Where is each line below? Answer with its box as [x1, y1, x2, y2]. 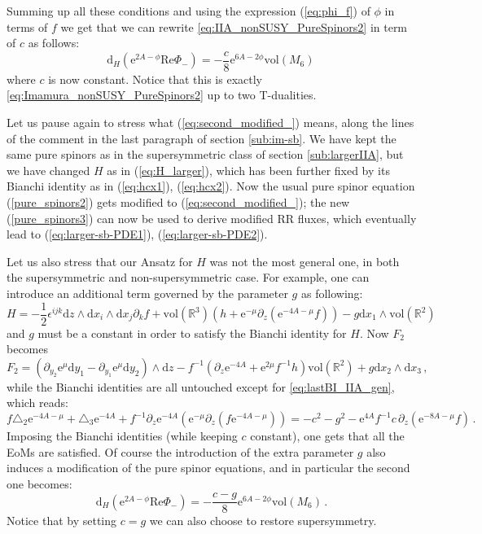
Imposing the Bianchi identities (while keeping [7, 427, 238, 444]
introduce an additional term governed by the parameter [7, 284, 288, 301]
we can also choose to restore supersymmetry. [149, 512, 377, 529]
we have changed [7, 161, 90, 178]
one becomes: [7, 475, 72, 492]
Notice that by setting [7, 512, 117, 529]
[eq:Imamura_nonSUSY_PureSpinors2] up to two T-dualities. [7, 86, 317, 103]
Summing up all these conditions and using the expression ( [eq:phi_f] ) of [7, 2, 370, 19]
